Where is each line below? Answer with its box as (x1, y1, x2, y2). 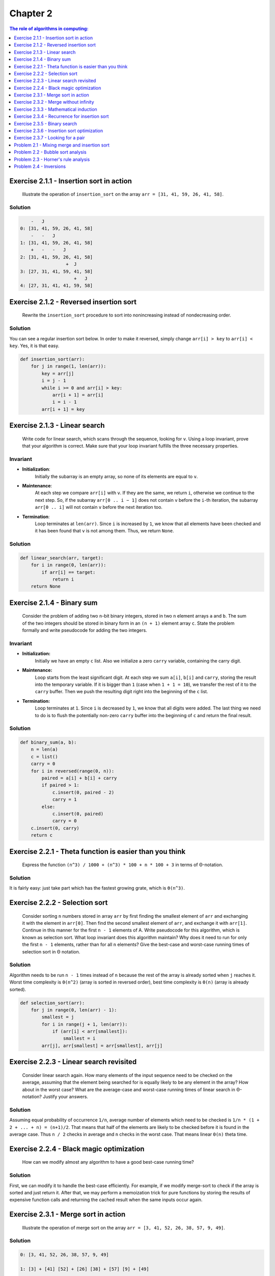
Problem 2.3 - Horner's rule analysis (14, 156, 90, 162)
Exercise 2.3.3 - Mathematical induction (14, 106, 98, 112)
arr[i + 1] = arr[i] (52, 392, 104, 398)
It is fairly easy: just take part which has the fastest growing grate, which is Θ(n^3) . (9, 885, 185, 891)
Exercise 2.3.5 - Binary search (14, 120, 77, 127)
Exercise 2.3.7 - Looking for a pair (14, 135, 85, 141)
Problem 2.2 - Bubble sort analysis (14, 149, 87, 155)
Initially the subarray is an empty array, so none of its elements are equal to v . (35, 473, 198, 479)
